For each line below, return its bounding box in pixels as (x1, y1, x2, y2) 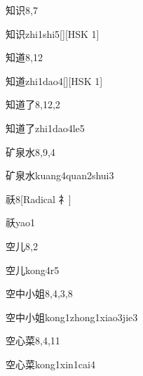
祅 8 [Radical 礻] (6, 191, 71, 206)
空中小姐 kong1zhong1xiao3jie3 (6, 309, 138, 324)
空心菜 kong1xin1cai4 (6, 356, 95, 371)
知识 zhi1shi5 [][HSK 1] (6, 26, 100, 41)
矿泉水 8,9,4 (6, 144, 55, 159)
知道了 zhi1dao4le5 (6, 120, 85, 135)
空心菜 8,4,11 (6, 333, 60, 348)
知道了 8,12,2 (6, 97, 60, 112)
